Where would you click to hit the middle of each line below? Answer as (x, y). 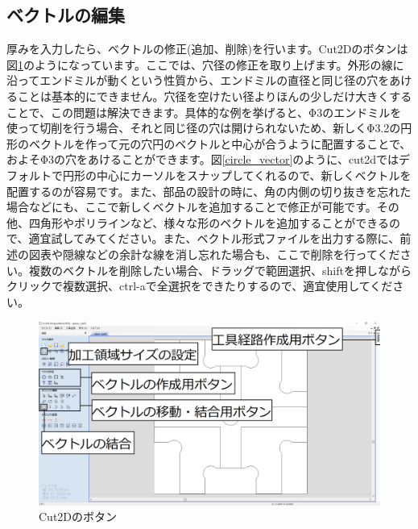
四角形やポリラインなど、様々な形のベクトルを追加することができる (209, 222)
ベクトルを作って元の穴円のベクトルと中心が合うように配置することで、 (220, 143)
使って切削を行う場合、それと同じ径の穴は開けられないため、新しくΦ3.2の (204, 128)
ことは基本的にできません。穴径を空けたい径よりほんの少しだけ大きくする (215, 96)
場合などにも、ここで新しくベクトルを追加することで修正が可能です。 (192, 207)
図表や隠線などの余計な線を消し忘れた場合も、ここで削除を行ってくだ (214, 254)
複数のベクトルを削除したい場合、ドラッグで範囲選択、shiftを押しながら (220, 270)
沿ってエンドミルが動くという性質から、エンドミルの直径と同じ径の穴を (198, 80)
